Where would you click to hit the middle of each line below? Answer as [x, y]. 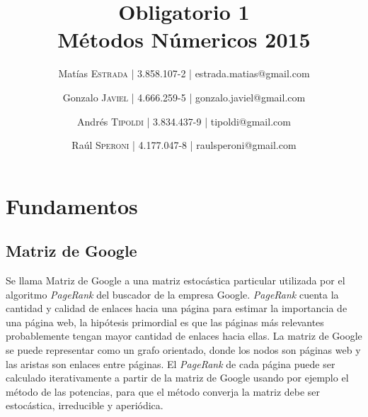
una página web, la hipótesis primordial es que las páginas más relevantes [165, 322]
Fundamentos [72, 205]
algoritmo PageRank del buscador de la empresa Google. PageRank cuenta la [172, 294]
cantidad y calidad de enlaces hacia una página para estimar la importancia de [177, 308]
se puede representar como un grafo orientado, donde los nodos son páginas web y [183, 350]
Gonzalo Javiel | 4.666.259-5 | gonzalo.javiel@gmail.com [184, 97]
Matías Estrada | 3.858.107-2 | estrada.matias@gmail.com [184, 73]
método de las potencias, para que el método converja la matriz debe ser [163, 391]
